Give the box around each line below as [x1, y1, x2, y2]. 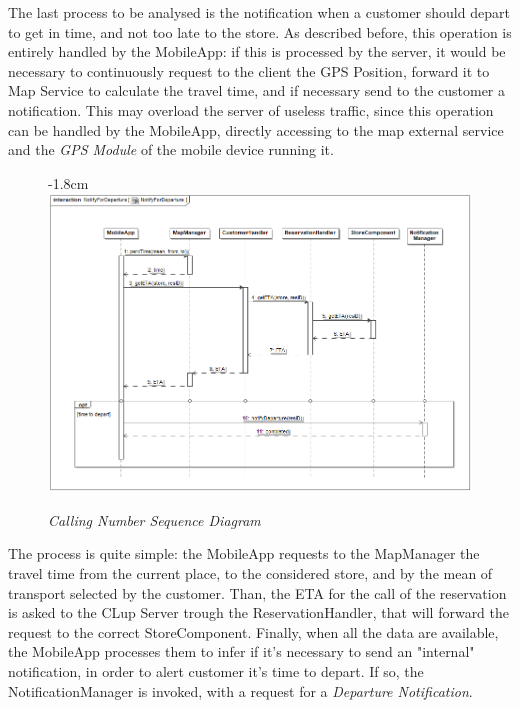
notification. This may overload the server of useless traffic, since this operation [8, 99, 494, 120]
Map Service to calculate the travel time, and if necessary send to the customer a [8, 80, 506, 101]
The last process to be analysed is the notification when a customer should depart [8, 2, 510, 22]
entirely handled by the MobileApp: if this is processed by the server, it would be [8, 41, 506, 62]
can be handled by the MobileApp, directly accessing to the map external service [8, 119, 504, 140]
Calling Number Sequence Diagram [48, 509, 261, 530]
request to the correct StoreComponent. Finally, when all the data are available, [8, 621, 499, 642]
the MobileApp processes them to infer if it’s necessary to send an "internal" [8, 641, 475, 662]
